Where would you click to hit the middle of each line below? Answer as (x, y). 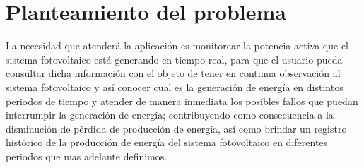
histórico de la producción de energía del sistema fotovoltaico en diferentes (167, 142)
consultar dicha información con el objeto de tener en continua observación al (173, 73)
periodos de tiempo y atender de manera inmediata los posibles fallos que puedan (182, 101)
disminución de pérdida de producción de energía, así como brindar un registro (176, 128)
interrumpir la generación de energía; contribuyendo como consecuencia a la (170, 115)
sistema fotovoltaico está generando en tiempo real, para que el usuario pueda (174, 59)
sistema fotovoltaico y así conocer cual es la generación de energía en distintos (175, 86)
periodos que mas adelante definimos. (87, 156)
